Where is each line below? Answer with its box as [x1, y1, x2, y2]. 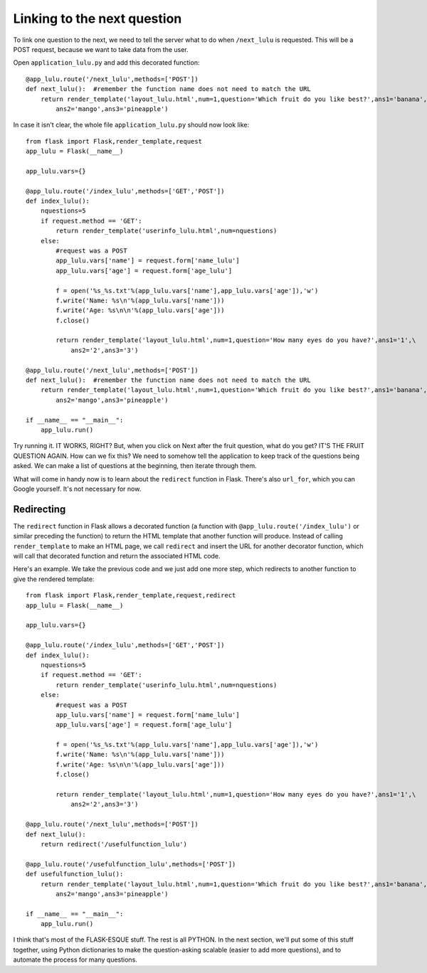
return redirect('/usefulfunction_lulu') [40, 840, 188, 848]
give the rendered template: [13, 575, 95, 583]
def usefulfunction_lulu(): [26, 870, 124, 878]
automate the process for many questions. [13, 955, 138, 964]
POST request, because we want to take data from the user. [13, 45, 189, 53]
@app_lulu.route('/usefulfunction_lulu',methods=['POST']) [26, 860, 236, 868]
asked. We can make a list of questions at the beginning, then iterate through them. [13, 462, 258, 470]
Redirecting [13, 503, 66, 515]
